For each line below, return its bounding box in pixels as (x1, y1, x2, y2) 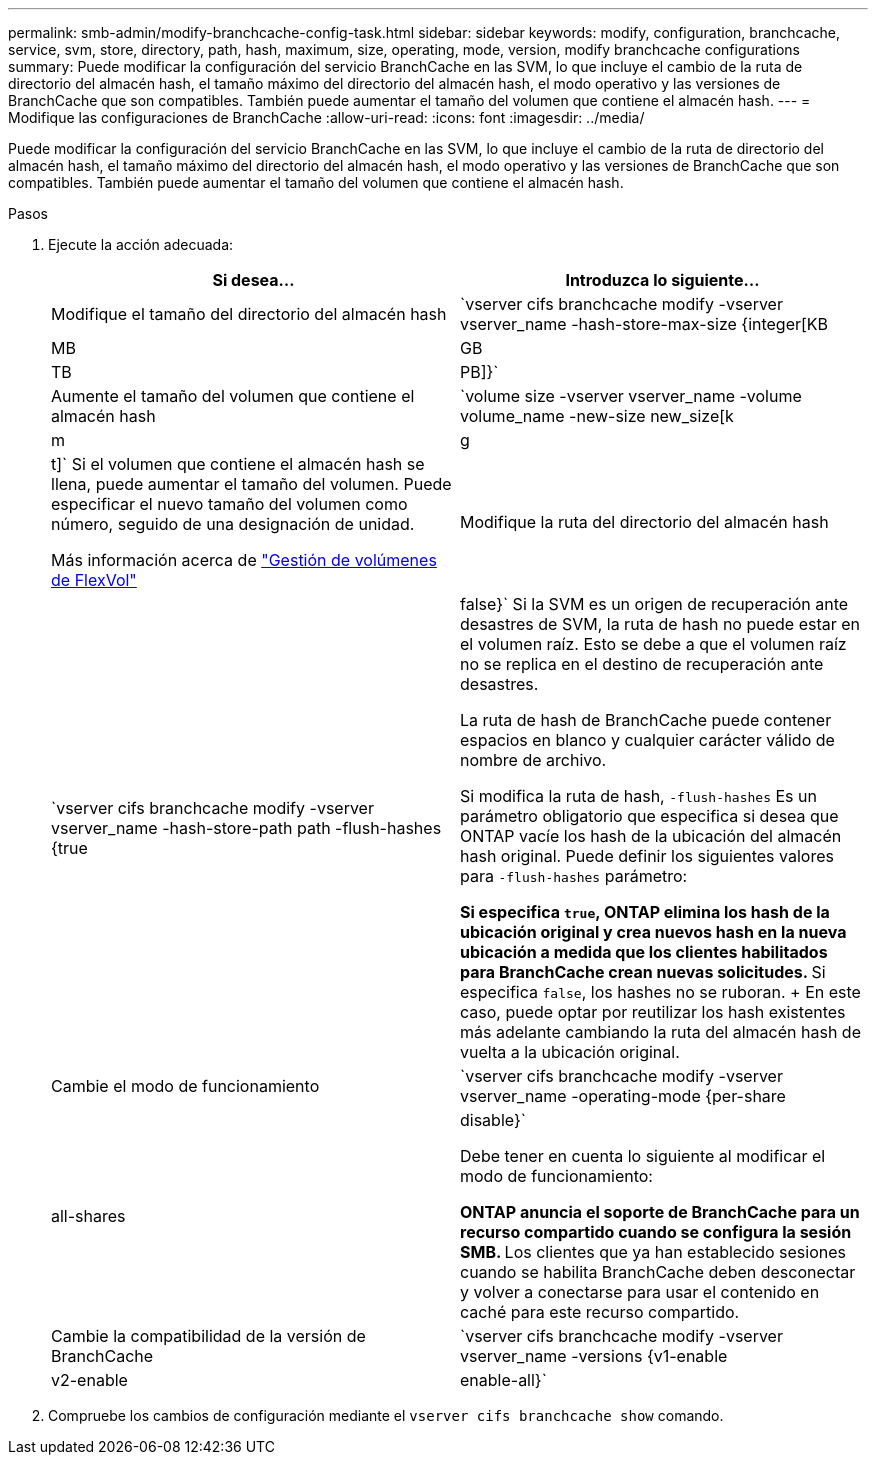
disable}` (460, 1110, 526, 1130)
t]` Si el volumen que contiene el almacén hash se (51, 454, 425, 474)
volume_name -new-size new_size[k (460, 406, 734, 426)
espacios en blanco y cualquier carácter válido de (460, 730, 835, 750)
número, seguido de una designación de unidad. (51, 514, 415, 534)
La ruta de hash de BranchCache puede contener (460, 710, 832, 730)
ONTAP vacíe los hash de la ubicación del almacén (460, 826, 842, 846)
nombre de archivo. (460, 750, 607, 770)
